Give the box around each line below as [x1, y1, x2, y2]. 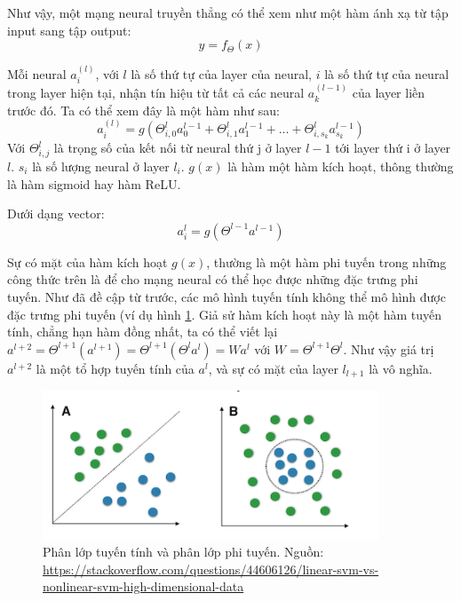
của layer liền [352, 83, 425, 102]
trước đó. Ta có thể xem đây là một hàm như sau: [7, 100, 280, 119]
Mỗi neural [7, 65, 67, 83]
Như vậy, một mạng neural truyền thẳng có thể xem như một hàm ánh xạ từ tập [7, 4, 449, 21]
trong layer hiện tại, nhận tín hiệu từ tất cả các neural [7, 83, 305, 102]
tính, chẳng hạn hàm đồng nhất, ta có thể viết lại [7, 322, 278, 341]
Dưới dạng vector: [7, 204, 105, 223]
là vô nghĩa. [369, 359, 433, 377]
